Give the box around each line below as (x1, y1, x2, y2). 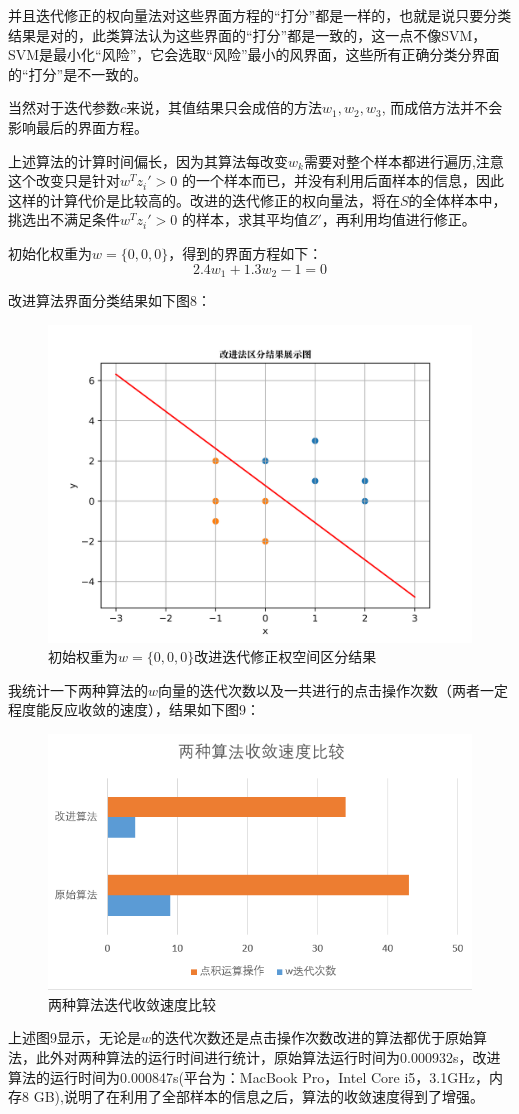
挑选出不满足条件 (8, 209, 120, 230)
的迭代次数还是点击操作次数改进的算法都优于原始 (151, 1027, 474, 1048)
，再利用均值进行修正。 (321, 209, 476, 230)
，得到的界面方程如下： (168, 242, 323, 263)
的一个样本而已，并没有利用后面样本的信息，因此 (181, 170, 504, 191)
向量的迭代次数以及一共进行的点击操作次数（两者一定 (158, 679, 509, 700)
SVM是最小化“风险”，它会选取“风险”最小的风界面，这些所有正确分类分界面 (8, 44, 500, 65)
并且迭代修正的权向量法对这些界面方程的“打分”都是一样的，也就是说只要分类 (8, 5, 512, 25)
